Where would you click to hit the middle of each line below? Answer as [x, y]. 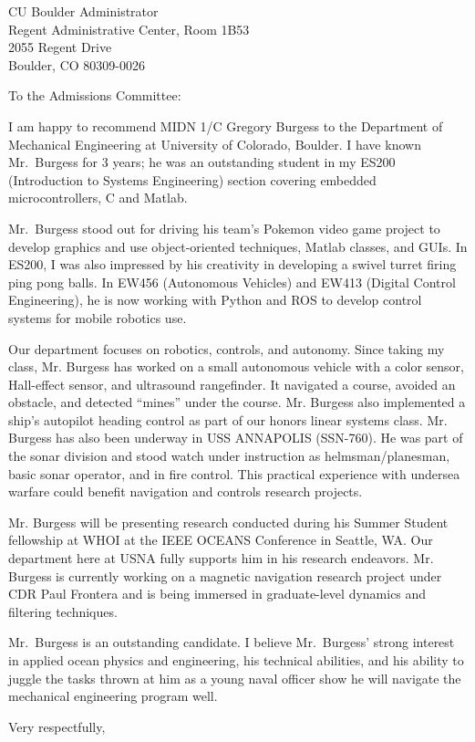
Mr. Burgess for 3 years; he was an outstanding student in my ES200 [202, 162]
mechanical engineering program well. [113, 696]
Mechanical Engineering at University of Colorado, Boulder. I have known [215, 144]
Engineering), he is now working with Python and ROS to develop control [215, 300]
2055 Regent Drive [60, 47]
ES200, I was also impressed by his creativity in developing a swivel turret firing [232, 264]
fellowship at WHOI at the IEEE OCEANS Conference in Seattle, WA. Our [221, 540]
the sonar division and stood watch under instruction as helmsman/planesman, [229, 456]
